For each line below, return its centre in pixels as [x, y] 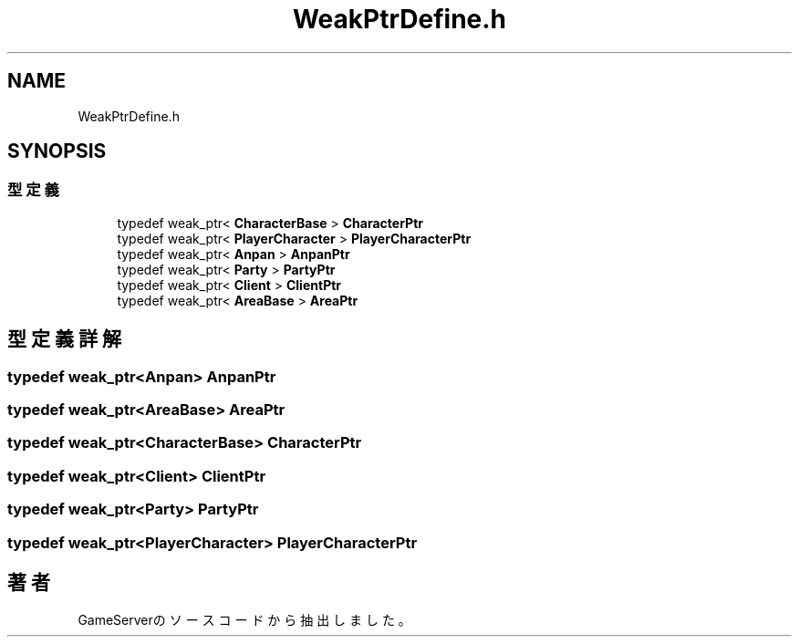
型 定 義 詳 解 [64, 339]
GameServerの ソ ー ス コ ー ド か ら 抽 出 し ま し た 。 [244, 620]
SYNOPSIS [57, 151]
